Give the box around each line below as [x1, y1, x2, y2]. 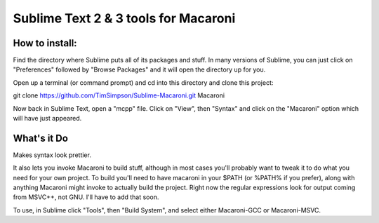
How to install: [13, 37, 77, 49]
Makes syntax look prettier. [13, 151, 91, 159]
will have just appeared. [13, 114, 82, 123]
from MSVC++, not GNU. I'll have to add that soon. [13, 193, 159, 201]
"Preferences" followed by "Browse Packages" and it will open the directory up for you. [13, 65, 266, 74]
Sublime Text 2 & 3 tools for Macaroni [13, 11, 236, 26]
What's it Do [13, 132, 68, 144]
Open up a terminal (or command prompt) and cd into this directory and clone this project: [13, 78, 274, 87]
